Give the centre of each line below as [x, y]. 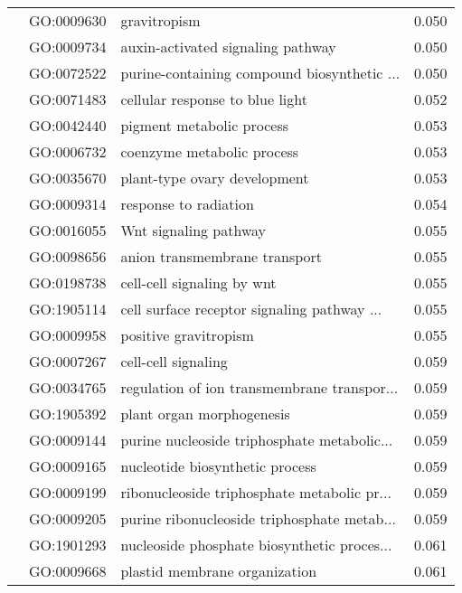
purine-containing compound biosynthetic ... [260, 73]
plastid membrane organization [219, 571]
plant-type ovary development [215, 178]
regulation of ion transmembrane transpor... [259, 387]
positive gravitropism [187, 335]
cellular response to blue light [214, 99]
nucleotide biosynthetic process [218, 466]
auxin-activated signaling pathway [228, 47]
